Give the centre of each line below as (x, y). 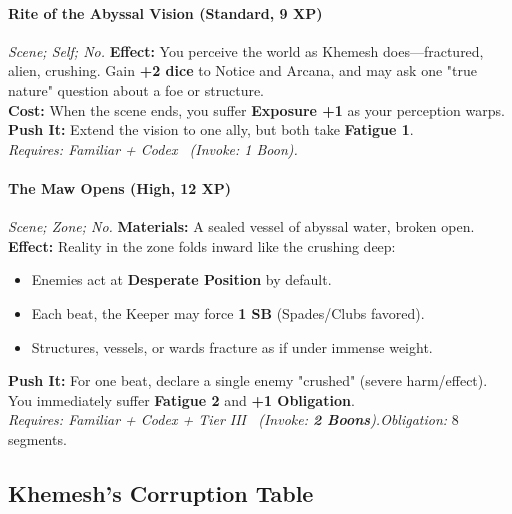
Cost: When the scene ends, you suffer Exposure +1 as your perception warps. (256, 109)
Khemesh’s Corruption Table (161, 492)
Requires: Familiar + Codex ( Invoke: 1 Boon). (153, 148)
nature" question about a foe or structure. (136, 89)
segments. (37, 438)
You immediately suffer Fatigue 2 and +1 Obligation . (181, 399)
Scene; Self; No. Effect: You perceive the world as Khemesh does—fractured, (246, 50)
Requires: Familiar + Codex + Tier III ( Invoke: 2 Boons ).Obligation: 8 (233, 419)
